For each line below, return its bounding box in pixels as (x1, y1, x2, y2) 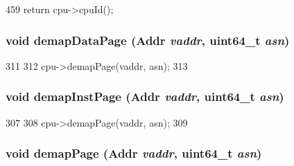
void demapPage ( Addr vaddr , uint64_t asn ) (6, 145, 262, 162)
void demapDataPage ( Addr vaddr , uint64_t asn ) (6, 31, 290, 48)
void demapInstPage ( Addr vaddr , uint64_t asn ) (6, 88, 284, 105)
